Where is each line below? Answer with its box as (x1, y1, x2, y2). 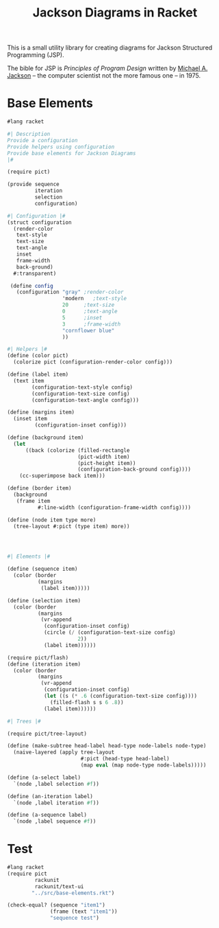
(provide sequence (7, 181, 60, 188)
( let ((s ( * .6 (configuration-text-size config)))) (43, 692, 197, 699)
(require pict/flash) (7, 654, 69, 661)
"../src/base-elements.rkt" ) (31, 890, 115, 896)
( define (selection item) (7, 597, 81, 604)
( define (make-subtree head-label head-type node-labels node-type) (7, 743, 207, 749)
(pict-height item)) (77, 460, 136, 466)
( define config (10, 282, 53, 289)
